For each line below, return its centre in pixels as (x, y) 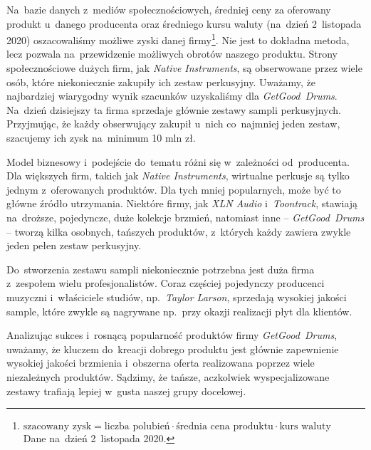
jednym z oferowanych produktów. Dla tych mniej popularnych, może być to (174, 189)
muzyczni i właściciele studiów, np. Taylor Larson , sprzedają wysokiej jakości (177, 297)
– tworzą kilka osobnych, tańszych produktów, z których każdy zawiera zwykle (179, 231)
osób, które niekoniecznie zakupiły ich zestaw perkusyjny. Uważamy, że (161, 82)
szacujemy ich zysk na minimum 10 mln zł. (101, 137)
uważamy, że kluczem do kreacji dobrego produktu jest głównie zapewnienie (173, 349)
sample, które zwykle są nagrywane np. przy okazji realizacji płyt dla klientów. (179, 311)
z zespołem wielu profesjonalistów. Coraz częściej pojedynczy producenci (166, 283)
